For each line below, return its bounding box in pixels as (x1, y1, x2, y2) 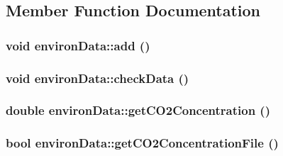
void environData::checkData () (6, 69, 189, 87)
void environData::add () (6, 36, 150, 54)
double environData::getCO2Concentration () (6, 101, 270, 119)
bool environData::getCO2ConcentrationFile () (6, 134, 279, 152)
